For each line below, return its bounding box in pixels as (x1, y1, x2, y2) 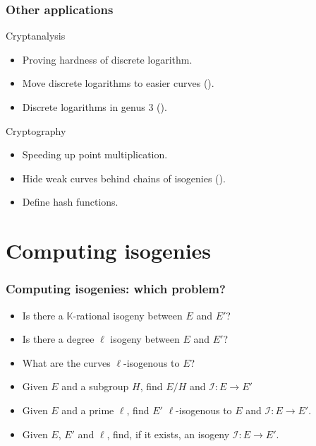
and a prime (61, 402, 114, 417)
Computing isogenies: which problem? (6, 280, 226, 298)
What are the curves (22, 355, 111, 370)
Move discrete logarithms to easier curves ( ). (22, 76, 214, 90)
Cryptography (6, 123, 66, 138)
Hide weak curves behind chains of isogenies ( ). (22, 170, 226, 185)
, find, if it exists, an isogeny (107, 426, 230, 441)
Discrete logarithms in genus (22, 100, 145, 114)
